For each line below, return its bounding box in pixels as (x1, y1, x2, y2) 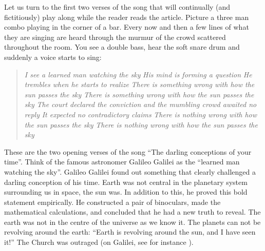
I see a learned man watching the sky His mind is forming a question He (24, 69, 252, 79)
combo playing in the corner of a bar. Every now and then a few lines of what (4, 22, 249, 32)
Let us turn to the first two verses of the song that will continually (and (4, 2, 231, 12)
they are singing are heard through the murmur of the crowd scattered (4, 31, 226, 42)
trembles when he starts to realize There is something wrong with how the (24, 79, 255, 90)
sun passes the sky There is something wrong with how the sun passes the (24, 89, 254, 99)
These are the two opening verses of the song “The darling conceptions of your (4, 146, 252, 157)
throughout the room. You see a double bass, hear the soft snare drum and (4, 41, 240, 52)
